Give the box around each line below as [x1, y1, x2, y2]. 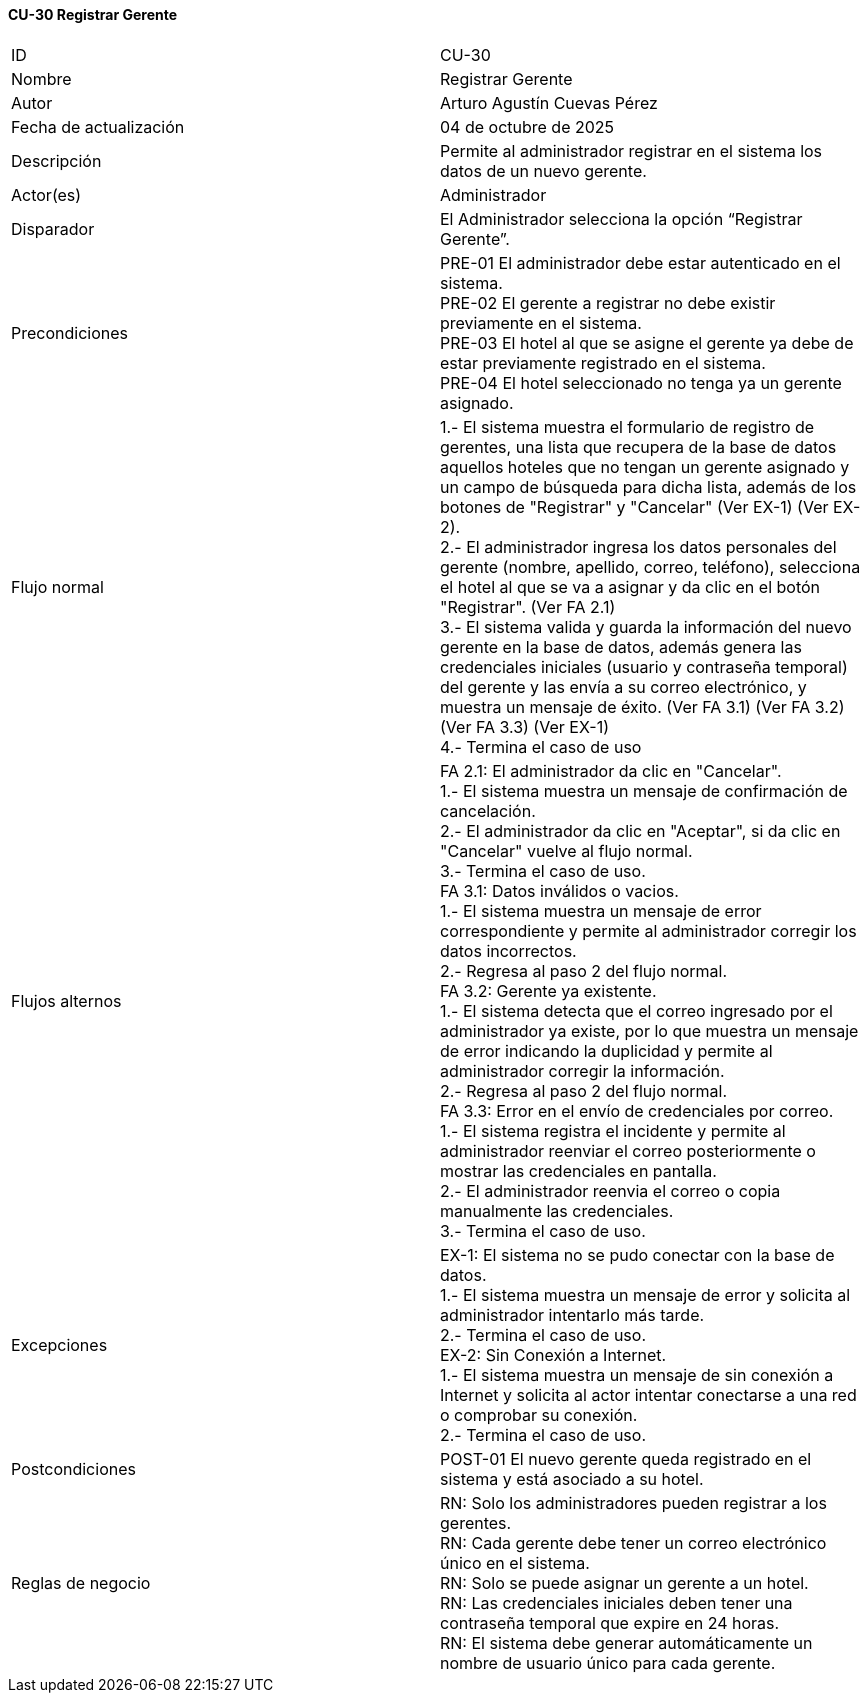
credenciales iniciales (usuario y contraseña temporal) [440, 656, 848, 677]
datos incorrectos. [440, 940, 577, 961]
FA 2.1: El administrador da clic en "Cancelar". [440, 760, 782, 781]
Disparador [11, 218, 95, 239]
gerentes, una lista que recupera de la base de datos [440, 436, 837, 457]
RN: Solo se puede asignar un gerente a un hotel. [440, 1572, 809, 1593]
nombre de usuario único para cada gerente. [440, 1652, 776, 1673]
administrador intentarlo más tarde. [440, 1304, 705, 1325]
